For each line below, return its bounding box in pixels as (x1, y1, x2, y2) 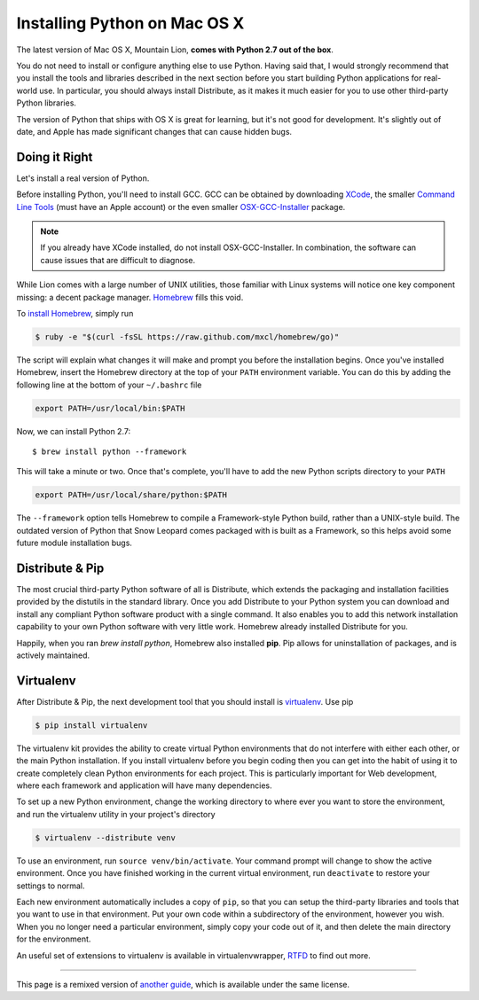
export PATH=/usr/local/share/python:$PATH (35, 490, 228, 500)
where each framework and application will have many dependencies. (16, 780, 272, 791)
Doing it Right (16, 149, 93, 164)
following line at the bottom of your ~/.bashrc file (16, 379, 202, 390)
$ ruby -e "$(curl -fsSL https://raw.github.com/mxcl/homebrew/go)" (35, 332, 340, 341)
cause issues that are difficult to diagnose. (40, 254, 195, 265)
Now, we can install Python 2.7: (16, 426, 131, 436)
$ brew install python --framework (32, 447, 187, 457)
